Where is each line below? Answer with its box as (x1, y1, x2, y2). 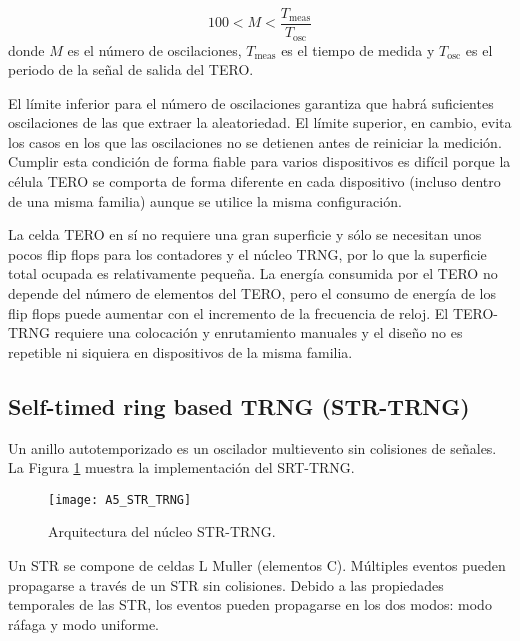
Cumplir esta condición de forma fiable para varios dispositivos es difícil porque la (8, 151, 511, 172)
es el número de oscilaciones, (67, 39, 242, 60)
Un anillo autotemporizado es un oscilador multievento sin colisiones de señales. (8, 437, 497, 458)
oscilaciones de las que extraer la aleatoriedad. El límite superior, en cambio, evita (8, 112, 512, 133)
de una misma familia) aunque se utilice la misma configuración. (8, 190, 402, 211)
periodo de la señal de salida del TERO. (8, 59, 254, 80)
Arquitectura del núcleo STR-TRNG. (48, 521, 276, 542)
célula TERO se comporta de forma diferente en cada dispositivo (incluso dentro (8, 171, 501, 192)
